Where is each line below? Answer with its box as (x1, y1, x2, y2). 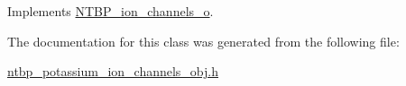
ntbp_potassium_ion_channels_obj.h (7, 62, 219, 81)
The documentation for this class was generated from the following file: (7, 31, 400, 50)
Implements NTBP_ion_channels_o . (7, 2, 214, 20)
